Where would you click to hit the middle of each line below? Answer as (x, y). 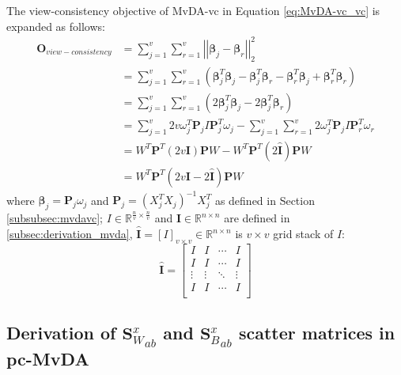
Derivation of (61, 333)
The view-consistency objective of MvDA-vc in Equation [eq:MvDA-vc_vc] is (193, 10)
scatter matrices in (317, 333)
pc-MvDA (48, 358)
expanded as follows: (56, 26)
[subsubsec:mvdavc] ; (55, 218)
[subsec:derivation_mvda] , (70, 234)
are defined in (257, 218)
